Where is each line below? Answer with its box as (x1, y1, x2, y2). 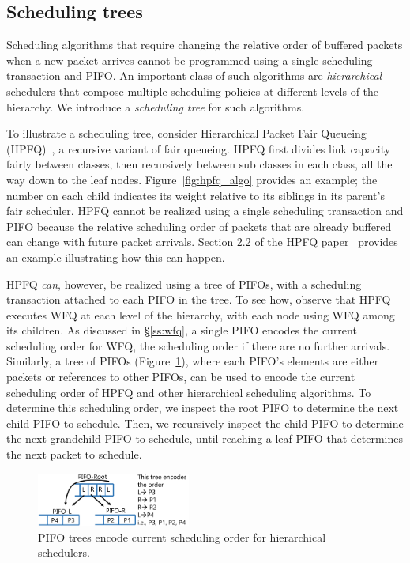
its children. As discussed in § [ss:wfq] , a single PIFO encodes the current (6, 322, 357, 338)
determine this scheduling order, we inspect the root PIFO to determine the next (6, 399, 399, 416)
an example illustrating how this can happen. (6, 248, 225, 265)
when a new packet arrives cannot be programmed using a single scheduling (6, 51, 373, 68)
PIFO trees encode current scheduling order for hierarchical (38, 528, 326, 545)
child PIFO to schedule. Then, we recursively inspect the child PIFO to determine (6, 414, 404, 431)
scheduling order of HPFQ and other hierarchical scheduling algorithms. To (6, 384, 371, 400)
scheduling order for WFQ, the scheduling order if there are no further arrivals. (6, 337, 390, 353)
